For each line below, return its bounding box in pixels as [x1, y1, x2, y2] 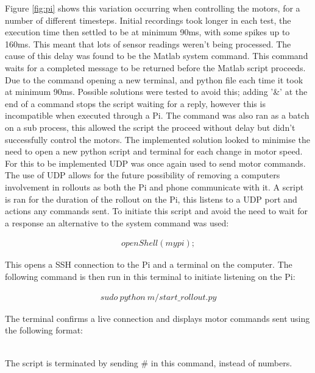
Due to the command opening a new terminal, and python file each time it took [5, 73, 303, 86]
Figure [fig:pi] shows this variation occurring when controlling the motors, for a [5, 2, 300, 14]
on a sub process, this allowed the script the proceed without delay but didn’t [5, 120, 296, 133]
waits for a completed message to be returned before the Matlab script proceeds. [5, 61, 306, 74]
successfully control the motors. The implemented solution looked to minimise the [5, 133, 311, 145]
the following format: [5, 324, 83, 336]
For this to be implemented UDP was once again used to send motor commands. [5, 156, 306, 169]
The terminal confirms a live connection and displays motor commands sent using [5, 312, 310, 324]
